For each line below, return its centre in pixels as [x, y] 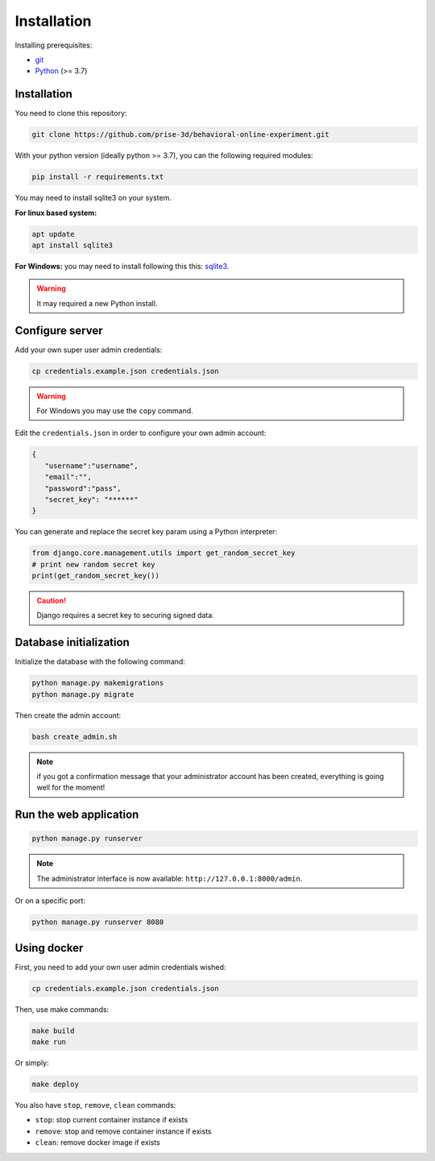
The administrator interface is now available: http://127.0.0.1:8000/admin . [170, 878]
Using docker [49, 948]
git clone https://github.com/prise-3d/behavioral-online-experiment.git [180, 135]
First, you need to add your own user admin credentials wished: [120, 967]
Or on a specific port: [50, 901]
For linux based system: [56, 213]
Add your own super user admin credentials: [89, 350]
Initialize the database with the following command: [100, 661]
